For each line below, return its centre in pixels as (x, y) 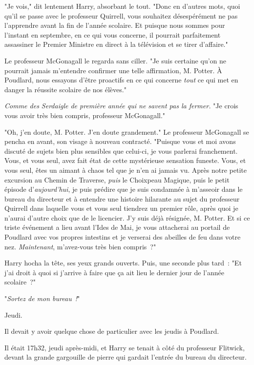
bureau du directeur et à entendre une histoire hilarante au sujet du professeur (122, 198)
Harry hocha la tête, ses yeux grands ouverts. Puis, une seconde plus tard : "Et (123, 263)
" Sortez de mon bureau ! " (42, 298)
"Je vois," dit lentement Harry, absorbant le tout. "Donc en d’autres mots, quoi (122, 6)
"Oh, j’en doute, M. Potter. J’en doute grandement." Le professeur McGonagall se (127, 132)
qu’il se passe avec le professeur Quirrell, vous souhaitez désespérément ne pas (121, 15)
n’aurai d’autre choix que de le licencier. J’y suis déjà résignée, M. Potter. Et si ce (127, 217)
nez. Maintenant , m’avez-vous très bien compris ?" (80, 246)
